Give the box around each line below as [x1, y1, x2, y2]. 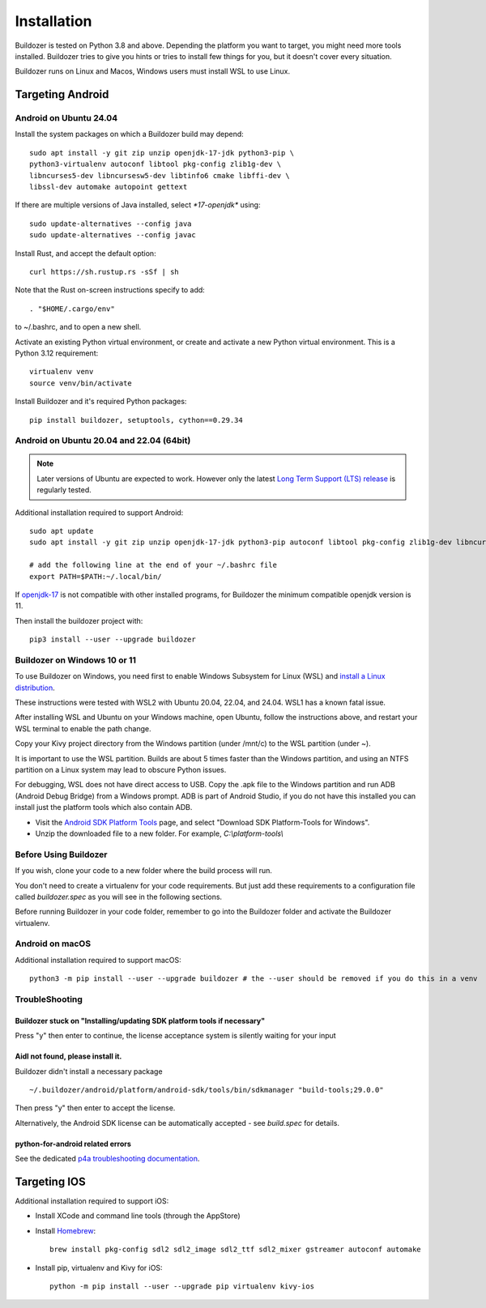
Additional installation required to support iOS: [15, 1196, 169, 1206]
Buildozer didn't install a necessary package [15, 1066, 163, 1076]
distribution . [15, 683, 56, 692]
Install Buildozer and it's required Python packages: [15, 397, 187, 407]
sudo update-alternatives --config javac [29, 231, 196, 240]
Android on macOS [15, 938, 92, 949]
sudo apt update [29, 526, 94, 536]
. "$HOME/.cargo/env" [29, 304, 115, 313]
